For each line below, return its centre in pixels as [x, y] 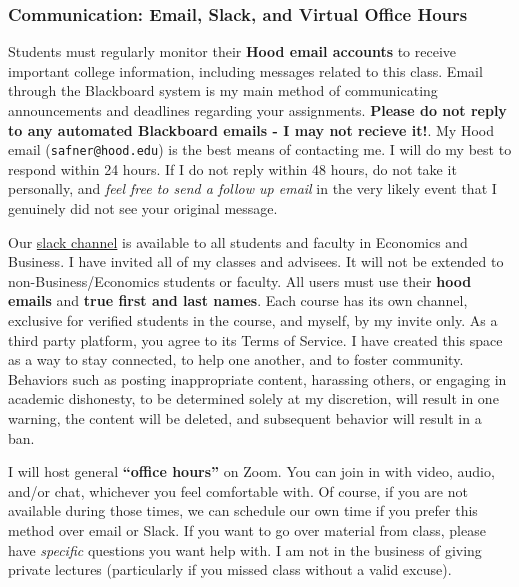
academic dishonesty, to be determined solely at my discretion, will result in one [253, 398]
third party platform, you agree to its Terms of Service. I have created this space [255, 339]
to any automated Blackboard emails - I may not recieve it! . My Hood [251, 129]
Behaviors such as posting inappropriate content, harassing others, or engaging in [257, 378]
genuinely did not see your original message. [143, 208]
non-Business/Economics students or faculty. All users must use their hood [240, 280]
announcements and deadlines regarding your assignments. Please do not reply [257, 110]
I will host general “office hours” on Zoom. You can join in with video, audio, [251, 471]
